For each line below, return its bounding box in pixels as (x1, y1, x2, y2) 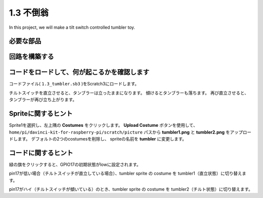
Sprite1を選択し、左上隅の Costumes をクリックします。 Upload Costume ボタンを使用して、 (9, 122, 198, 128)
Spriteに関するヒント (9, 110, 73, 118)
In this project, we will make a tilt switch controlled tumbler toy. (9, 24, 135, 30)
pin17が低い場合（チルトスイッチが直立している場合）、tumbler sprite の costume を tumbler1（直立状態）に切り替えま (9, 171, 246, 177)
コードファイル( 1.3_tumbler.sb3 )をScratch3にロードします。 (9, 81, 139, 87)
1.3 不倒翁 (9, 7, 49, 18)
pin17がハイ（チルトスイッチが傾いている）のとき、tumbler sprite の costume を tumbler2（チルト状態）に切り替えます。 (9, 186, 253, 192)
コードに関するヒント (9, 149, 73, 157)
